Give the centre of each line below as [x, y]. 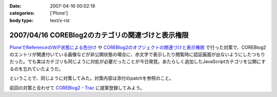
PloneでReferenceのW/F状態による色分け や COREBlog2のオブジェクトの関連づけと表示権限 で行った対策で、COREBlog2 [138, 47]
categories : [22, 13]
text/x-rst [60, 20]
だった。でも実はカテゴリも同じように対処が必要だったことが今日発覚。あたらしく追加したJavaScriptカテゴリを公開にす [138, 62]
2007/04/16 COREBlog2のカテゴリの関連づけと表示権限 [99, 35]
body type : [21, 20]
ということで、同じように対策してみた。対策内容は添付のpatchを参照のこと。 [92, 78]
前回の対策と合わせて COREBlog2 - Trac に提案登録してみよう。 [77, 88]
